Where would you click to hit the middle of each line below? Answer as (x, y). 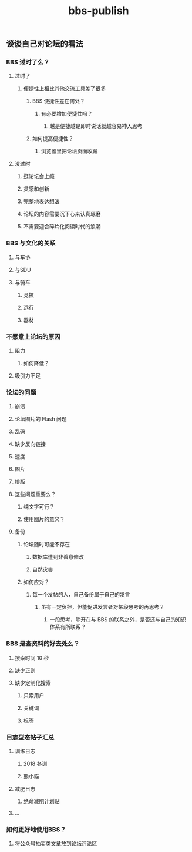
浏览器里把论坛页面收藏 (69, 151)
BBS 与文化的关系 (31, 243)
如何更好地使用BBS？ (36, 829)
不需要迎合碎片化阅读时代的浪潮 (62, 227)
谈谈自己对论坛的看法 (45, 44)
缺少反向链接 (30, 444)
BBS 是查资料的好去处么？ (43, 644)
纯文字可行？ (39, 507)
